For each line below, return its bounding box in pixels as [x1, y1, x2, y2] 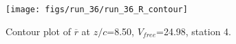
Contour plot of [6, 24, 71, 38]
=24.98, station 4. [156, 24, 231, 38]
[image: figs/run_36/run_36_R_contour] [6, 5, 188, 14]
